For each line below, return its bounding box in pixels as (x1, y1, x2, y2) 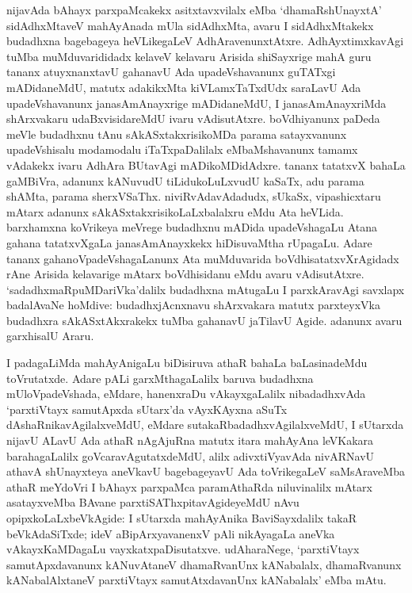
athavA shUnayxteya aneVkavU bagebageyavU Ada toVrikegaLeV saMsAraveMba (6, 463, 405, 480)
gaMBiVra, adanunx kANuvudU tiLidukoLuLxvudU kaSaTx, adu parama (6, 172, 364, 189)
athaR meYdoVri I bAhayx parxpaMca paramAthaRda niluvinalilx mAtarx (6, 478, 372, 495)
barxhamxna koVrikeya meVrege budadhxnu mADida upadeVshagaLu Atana (6, 219, 378, 235)
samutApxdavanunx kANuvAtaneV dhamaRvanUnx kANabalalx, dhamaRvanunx (6, 556, 402, 572)
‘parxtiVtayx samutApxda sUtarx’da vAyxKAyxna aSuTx (6, 400, 288, 417)
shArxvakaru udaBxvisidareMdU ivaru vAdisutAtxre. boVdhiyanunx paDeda (6, 110, 380, 127)
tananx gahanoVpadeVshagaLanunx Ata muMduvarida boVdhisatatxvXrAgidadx (6, 250, 399, 266)
